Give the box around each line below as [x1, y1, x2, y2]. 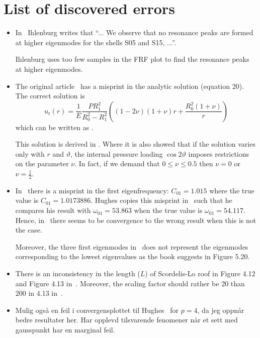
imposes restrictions [188, 148, 249, 159]
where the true [209, 185, 254, 195]
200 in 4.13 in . [15, 288, 63, 298]
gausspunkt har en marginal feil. [15, 324, 115, 335]
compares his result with [15, 205, 91, 215]
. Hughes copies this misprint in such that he [91, 195, 232, 205]
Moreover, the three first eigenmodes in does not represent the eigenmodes [15, 241, 248, 252]
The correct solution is [15, 90, 85, 101]
